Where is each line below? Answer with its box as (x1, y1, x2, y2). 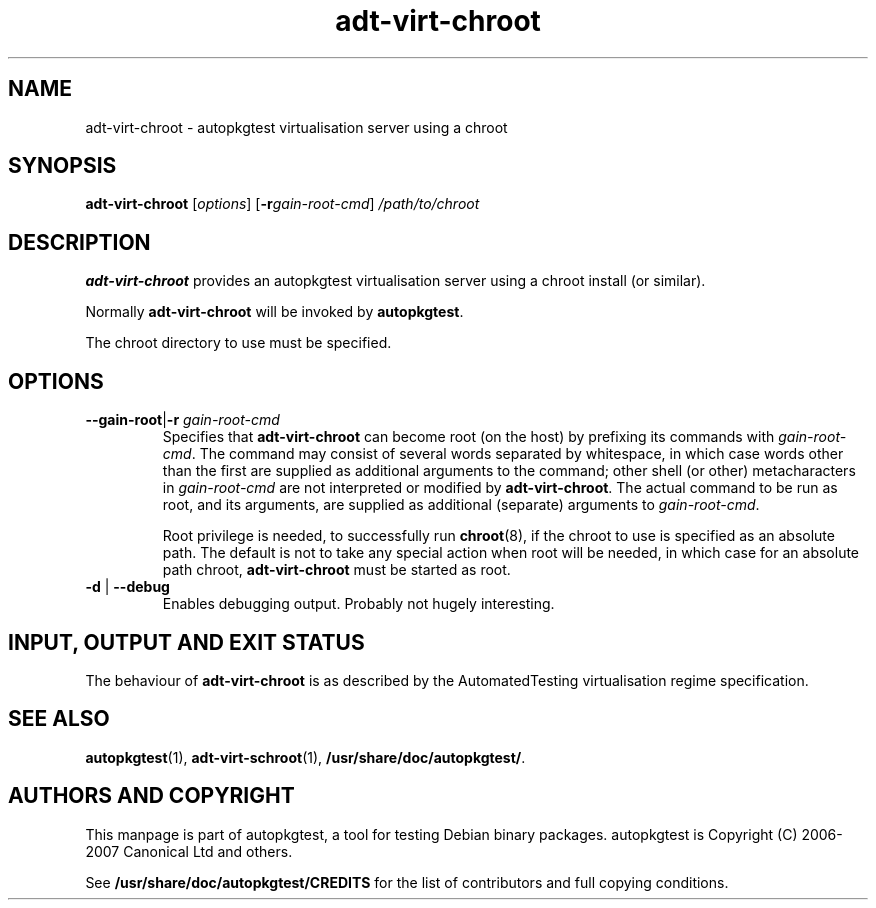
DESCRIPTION (8, 229, 151, 255)
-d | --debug (85, 578, 170, 596)
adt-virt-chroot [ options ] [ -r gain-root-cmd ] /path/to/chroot (85, 195, 480, 213)
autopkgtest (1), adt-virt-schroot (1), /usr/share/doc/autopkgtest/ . (85, 748, 526, 766)
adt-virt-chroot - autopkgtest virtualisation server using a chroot (85, 118, 508, 136)
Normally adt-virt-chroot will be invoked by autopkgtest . (85, 303, 464, 321)
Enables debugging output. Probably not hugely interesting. (162, 595, 555, 613)
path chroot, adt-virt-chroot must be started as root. (162, 561, 511, 579)
